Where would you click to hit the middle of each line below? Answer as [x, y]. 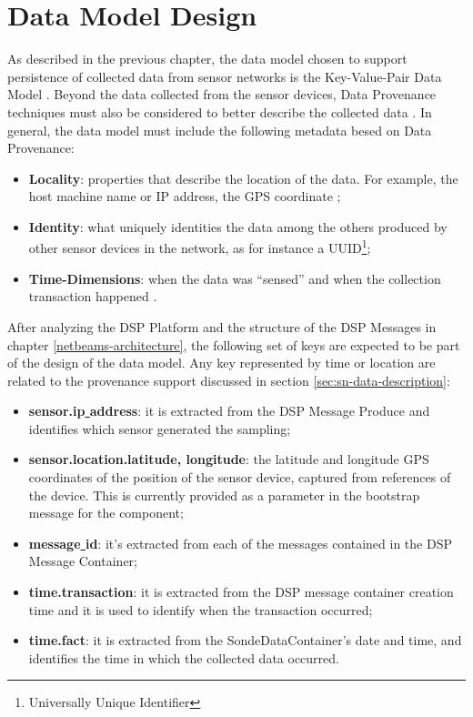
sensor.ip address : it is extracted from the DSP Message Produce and [229, 411]
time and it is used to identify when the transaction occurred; [201, 609]
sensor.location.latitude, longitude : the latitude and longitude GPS [229, 459]
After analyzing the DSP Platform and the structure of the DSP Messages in [222, 326]
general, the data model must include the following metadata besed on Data [220, 130]
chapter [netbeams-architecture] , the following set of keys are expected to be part [234, 344]
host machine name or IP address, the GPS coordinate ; [185, 196]
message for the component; [106, 513]
